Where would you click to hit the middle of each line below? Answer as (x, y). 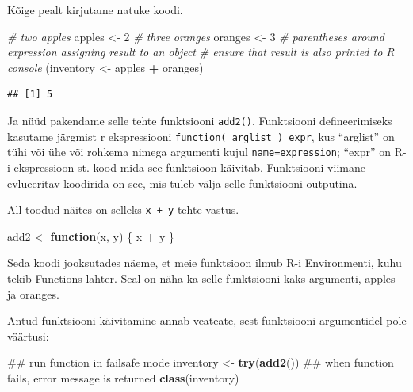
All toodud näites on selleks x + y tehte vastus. (123, 209)
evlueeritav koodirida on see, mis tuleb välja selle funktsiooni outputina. (182, 183)
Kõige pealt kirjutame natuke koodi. (95, 10)
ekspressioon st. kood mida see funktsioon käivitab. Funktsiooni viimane (189, 167)
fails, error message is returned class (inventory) (123, 377)
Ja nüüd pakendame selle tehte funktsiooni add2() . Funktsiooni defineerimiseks (200, 120)
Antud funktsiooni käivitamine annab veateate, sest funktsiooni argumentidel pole (207, 320)
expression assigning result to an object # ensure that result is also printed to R (201, 52)
